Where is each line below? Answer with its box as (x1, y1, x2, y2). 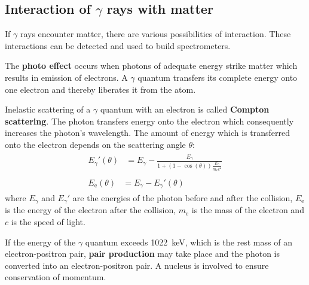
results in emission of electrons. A (5, 71, 128, 83)
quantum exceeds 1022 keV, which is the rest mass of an (85, 235, 292, 248)
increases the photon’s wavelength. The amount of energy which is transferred (5, 126, 290, 139)
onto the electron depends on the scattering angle (5, 138, 186, 150)
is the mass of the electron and (191, 204, 304, 216)
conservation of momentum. (5, 271, 106, 283)
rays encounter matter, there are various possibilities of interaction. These (20, 28, 291, 40)
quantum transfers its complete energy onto (137, 71, 298, 83)
